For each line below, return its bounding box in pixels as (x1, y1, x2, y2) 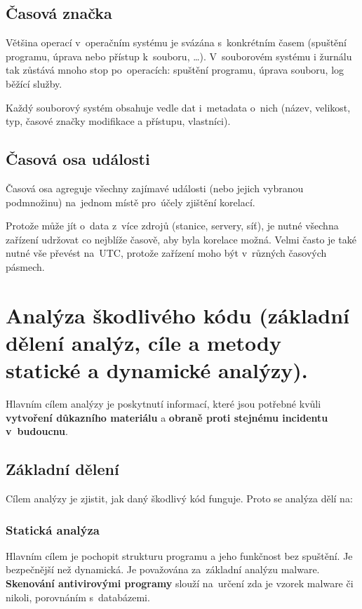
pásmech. (6, 259, 45, 274)
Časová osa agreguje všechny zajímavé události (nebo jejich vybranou (6, 180, 304, 195)
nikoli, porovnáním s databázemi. (6, 589, 150, 604)
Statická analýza (6, 521, 100, 538)
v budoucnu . (6, 424, 68, 439)
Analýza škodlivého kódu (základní (6, 300, 350, 329)
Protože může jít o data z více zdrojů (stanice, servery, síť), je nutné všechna (6, 218, 339, 233)
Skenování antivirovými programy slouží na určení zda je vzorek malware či (6, 576, 354, 591)
